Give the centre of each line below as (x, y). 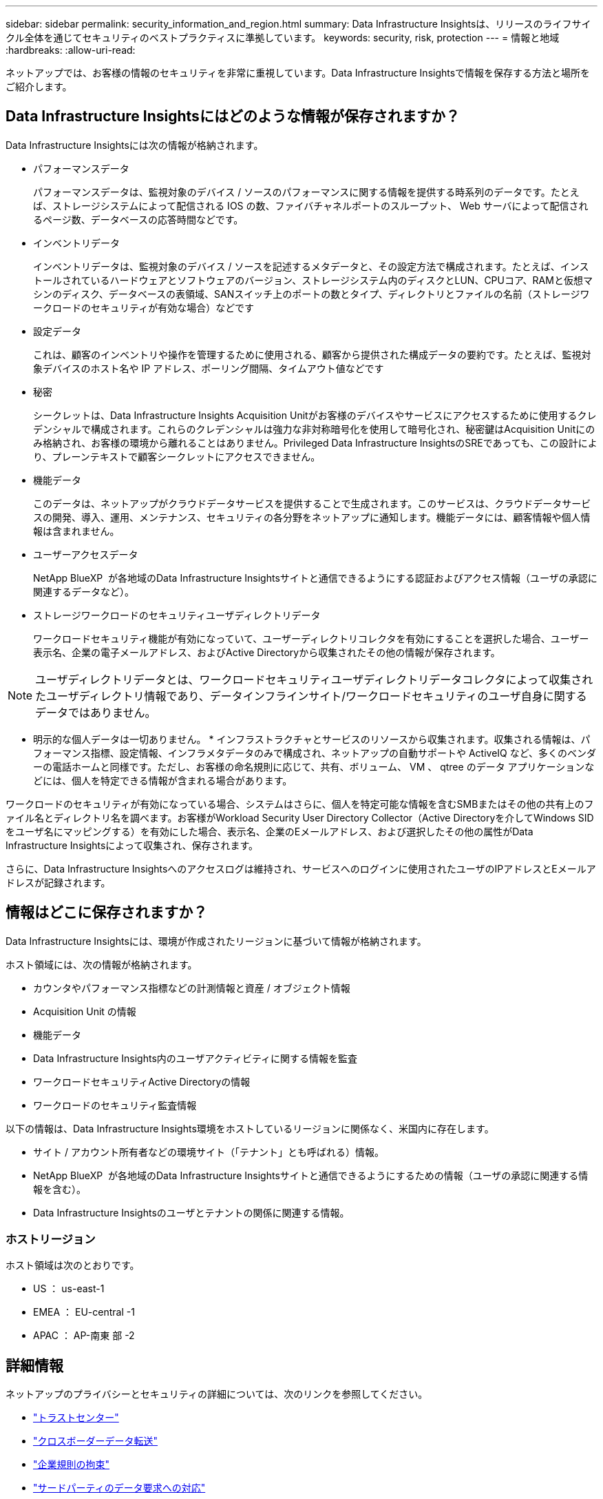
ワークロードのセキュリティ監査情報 (115, 1105)
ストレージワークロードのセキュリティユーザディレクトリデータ (177, 615)
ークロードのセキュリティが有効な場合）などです (144, 307)
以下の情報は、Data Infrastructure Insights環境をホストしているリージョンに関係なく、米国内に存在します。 (250, 1128)
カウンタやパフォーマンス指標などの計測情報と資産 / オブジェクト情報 (192, 988)
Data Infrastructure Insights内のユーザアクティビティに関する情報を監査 (195, 1058)
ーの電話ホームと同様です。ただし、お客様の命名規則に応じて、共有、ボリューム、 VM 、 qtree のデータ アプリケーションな (314, 766)
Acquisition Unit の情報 (85, 1011)
